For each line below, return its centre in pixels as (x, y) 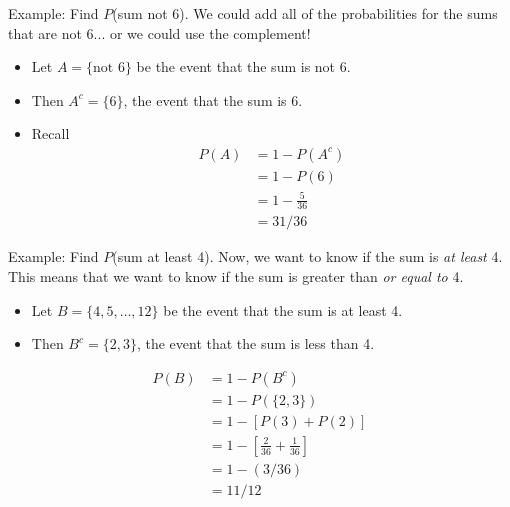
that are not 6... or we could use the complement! (159, 32)
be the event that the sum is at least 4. (283, 309)
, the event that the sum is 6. (213, 99)
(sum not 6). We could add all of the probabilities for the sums (305, 13)
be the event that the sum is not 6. (243, 66)
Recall (50, 133)
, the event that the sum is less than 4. (255, 343)
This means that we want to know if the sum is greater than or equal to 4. (236, 276)
